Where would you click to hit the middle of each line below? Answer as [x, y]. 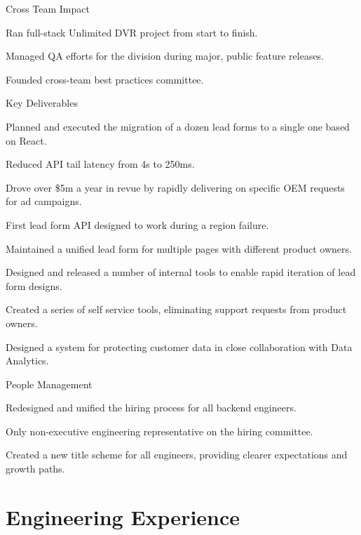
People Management [49, 384]
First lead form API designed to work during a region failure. [137, 224]
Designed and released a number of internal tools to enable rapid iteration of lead [181, 272]
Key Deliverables [42, 103]
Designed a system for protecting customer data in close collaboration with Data [179, 346]
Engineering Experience [123, 516]
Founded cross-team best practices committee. [105, 79]
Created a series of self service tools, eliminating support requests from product [176, 309]
